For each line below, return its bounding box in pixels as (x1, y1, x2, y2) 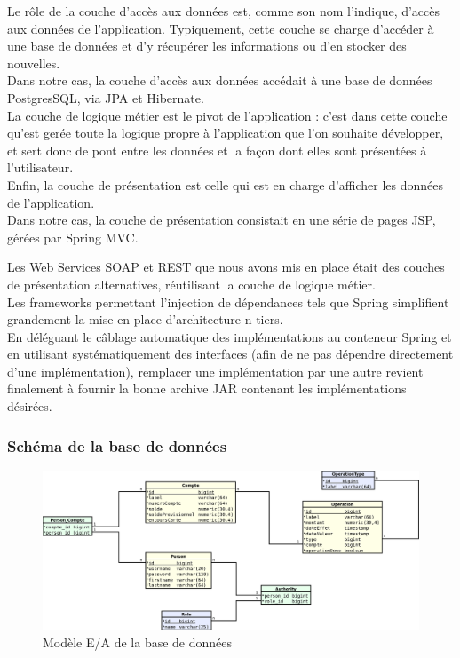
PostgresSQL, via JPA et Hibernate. (7, 88, 204, 107)
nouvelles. (7, 53, 60, 72)
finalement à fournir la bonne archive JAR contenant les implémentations (7, 379, 407, 398)
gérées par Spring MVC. (7, 227, 139, 246)
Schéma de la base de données (7, 434, 227, 456)
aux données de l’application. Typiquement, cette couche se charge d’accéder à (7, 19, 434, 37)
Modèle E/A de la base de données (43, 632, 233, 651)
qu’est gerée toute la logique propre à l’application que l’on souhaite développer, (7, 123, 444, 142)
